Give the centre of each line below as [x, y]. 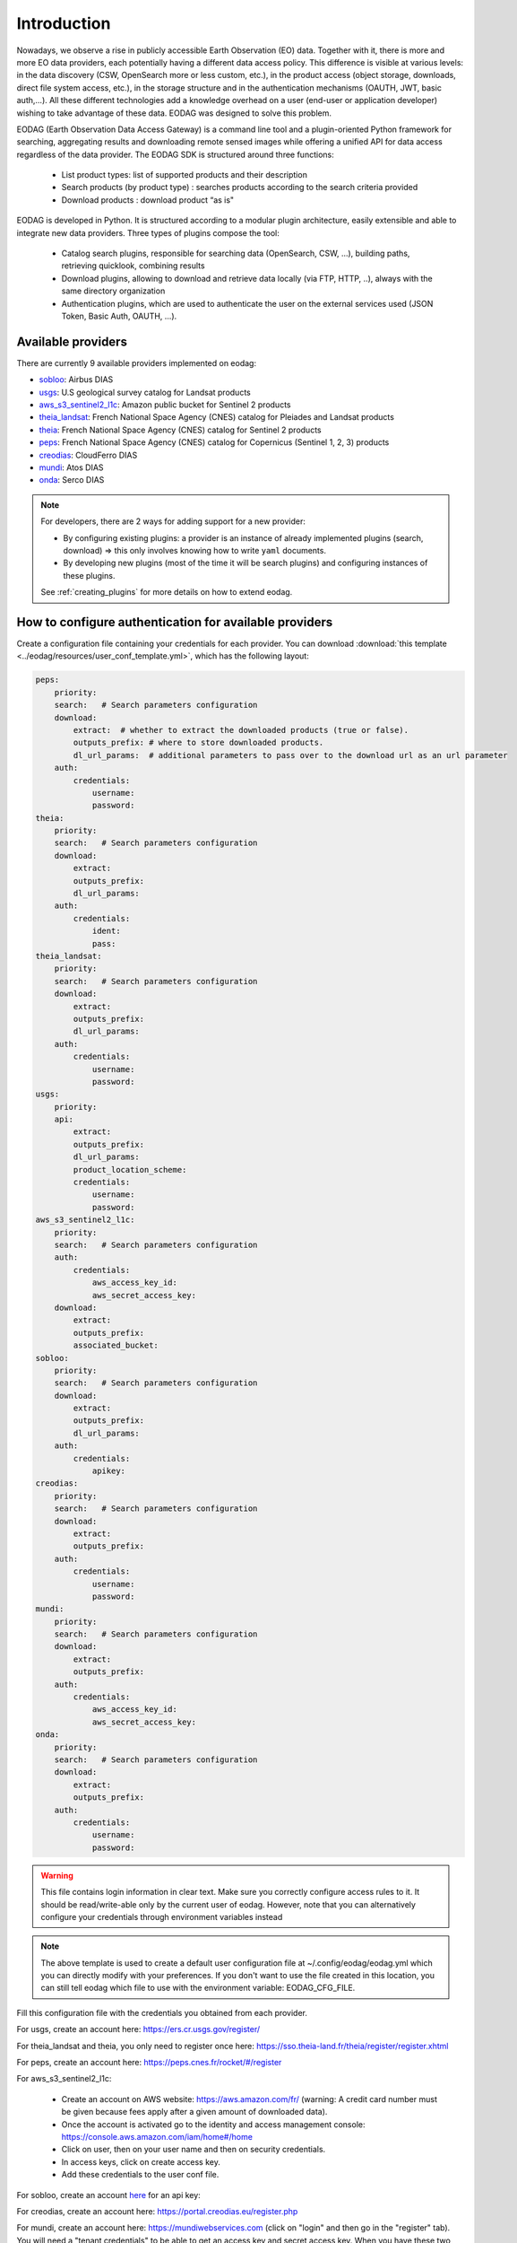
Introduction [64, 23]
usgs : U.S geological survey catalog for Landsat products [145, 392]
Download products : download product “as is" [148, 200]
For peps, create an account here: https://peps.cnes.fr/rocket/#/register [149, 2063]
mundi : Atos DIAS [71, 467]
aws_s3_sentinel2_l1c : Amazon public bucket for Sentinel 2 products [165, 405]
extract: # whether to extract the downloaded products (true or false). [241, 730]
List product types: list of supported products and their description [185, 175]
